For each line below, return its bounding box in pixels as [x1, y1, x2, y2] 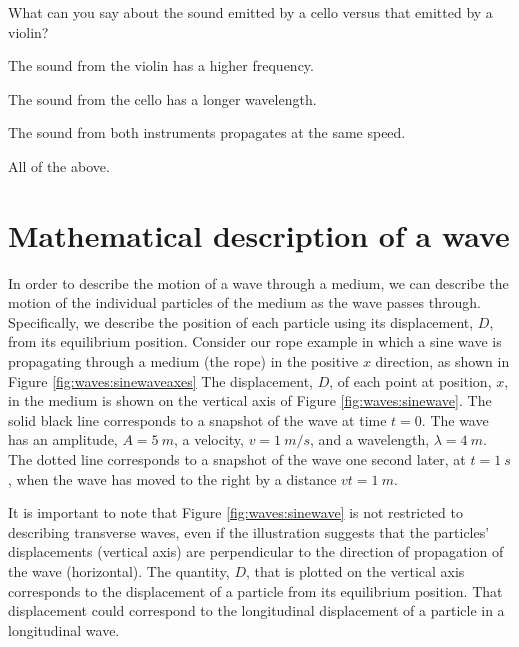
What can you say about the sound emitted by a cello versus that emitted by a [8, 2, 493, 22]
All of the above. [8, 155, 110, 176]
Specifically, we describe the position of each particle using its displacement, [8, 311, 474, 332]
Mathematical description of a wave [8, 214, 510, 255]
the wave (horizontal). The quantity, [8, 561, 230, 581]
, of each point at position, [329, 370, 492, 391]
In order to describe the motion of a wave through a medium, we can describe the [8, 272, 509, 293]
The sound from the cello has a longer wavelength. [8, 88, 317, 109]
